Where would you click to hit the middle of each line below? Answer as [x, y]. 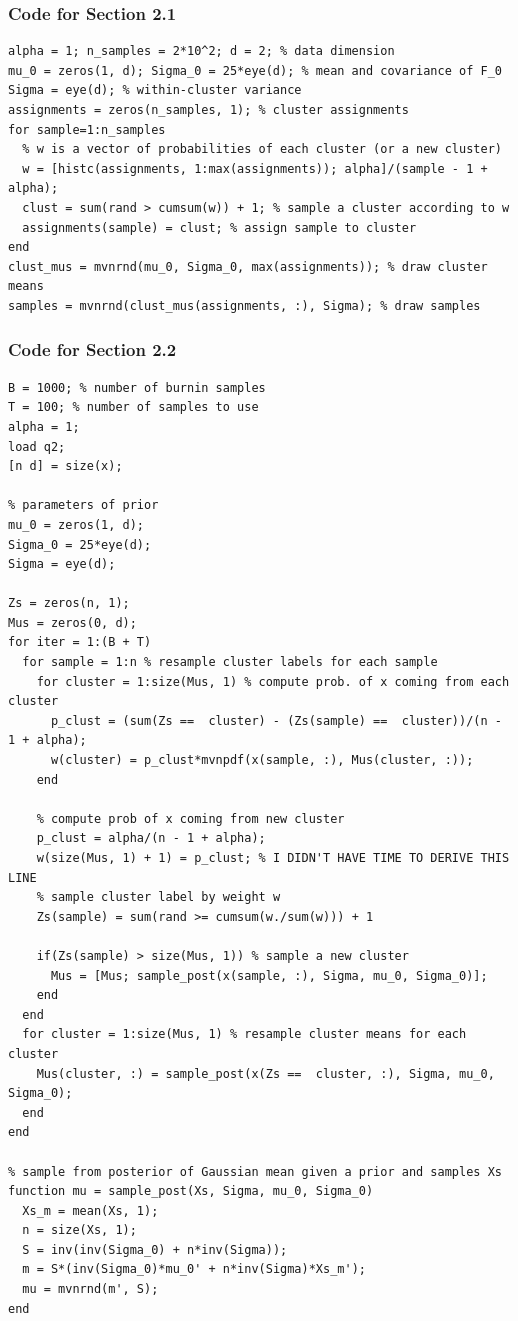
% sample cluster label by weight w [158, 897]
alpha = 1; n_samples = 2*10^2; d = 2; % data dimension [201, 51]
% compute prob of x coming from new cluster [190, 818]
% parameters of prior [83, 505]
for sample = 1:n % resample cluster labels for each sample [230, 662]
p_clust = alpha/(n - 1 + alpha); [151, 838]
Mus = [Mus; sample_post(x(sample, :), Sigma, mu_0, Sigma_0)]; [269, 975]
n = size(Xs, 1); [79, 1230]
